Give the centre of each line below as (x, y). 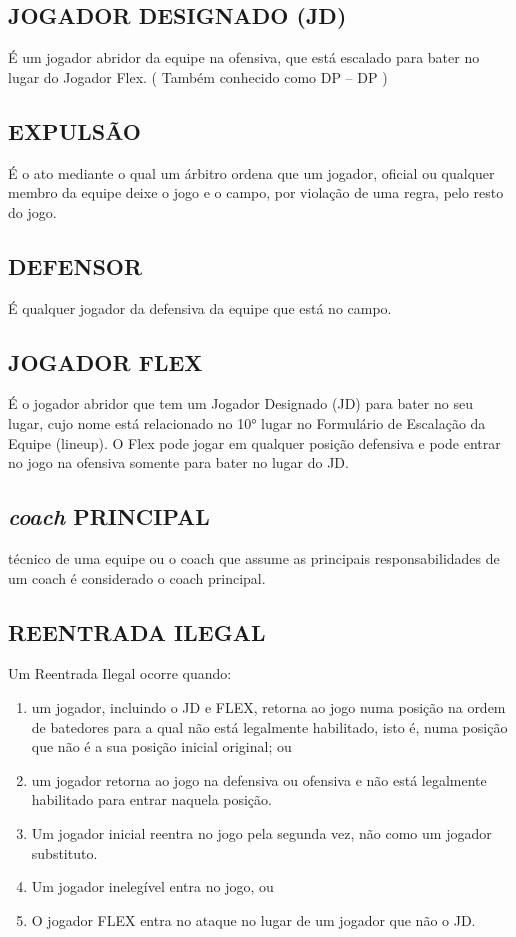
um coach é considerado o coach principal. (137, 577)
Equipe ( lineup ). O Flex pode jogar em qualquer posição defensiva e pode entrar (254, 442)
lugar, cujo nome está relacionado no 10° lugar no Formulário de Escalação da (247, 422)
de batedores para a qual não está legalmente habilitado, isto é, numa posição (269, 726)
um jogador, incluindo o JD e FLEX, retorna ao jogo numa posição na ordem (268, 706)
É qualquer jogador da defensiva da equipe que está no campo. (200, 307)
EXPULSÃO (74, 130)
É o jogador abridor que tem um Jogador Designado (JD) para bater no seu (240, 403)
